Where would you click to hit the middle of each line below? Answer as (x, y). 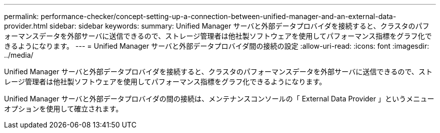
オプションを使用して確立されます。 (64, 109)
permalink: (22, 16)
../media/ (19, 55)
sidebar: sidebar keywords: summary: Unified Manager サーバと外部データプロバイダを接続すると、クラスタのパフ (239, 26)
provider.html (26, 26)
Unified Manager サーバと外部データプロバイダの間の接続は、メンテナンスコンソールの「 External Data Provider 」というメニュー (219, 99)
